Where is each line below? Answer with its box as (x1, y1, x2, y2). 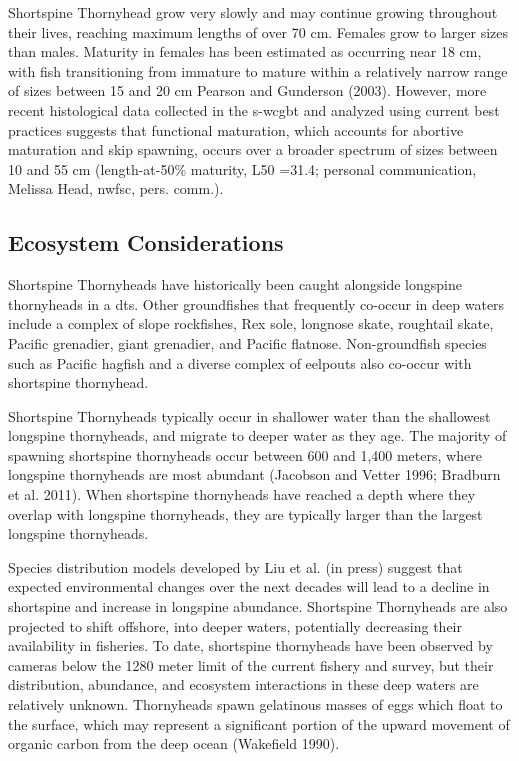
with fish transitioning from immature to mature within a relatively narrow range (8, 60, 508, 81)
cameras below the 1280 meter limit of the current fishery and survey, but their (8, 654, 494, 675)
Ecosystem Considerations (8, 227, 284, 258)
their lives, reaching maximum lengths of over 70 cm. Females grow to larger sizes (8, 21, 509, 42)
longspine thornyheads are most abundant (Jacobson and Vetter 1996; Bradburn (8, 464, 501, 485)
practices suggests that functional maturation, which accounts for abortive (8, 119, 464, 140)
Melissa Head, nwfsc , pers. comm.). (8, 178, 224, 199)
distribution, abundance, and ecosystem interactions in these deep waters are (8, 674, 479, 695)
